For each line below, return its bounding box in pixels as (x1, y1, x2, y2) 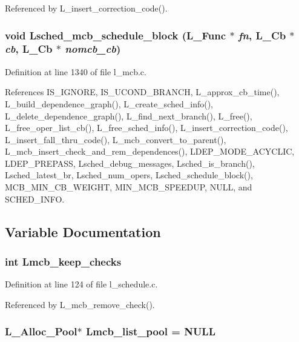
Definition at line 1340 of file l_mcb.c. (5, 65, 146, 78)
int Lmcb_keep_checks (5, 253, 122, 269)
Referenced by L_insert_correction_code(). (5, 2, 168, 14)
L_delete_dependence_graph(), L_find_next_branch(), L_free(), (5, 109, 252, 122)
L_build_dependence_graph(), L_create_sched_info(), (5, 97, 213, 110)
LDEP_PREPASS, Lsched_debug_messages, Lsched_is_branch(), (5, 156, 255, 169)
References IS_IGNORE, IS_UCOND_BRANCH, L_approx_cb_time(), (5, 85, 280, 98)
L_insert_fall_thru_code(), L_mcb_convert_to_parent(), (5, 133, 226, 146)
